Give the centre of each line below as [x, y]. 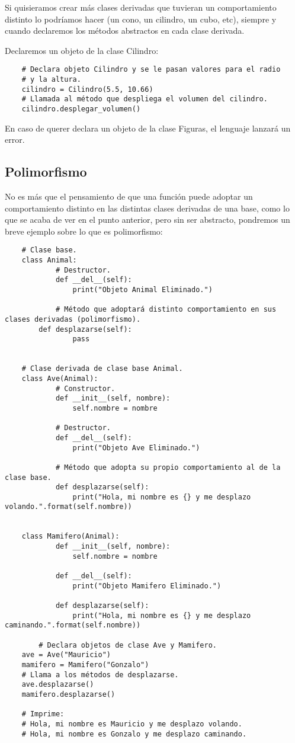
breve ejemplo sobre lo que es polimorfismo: [84, 231]
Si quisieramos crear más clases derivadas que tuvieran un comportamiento [141, 7]
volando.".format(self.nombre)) [68, 507]
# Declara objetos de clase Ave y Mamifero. [128, 645]
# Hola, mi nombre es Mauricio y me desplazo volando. [132, 724]
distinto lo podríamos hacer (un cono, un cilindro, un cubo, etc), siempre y [141, 19]
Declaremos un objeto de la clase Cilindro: [82, 50]
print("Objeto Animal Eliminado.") [142, 290]
